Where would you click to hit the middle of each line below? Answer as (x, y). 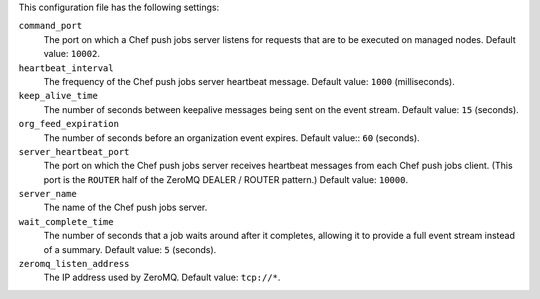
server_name (47, 194)
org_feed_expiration (69, 124)
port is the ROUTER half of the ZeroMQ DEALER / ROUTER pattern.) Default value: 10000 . (226, 179)
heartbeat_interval (66, 68)
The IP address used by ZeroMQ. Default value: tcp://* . (162, 277)
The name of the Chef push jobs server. (125, 207)
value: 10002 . (71, 54)
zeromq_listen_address (74, 264)
